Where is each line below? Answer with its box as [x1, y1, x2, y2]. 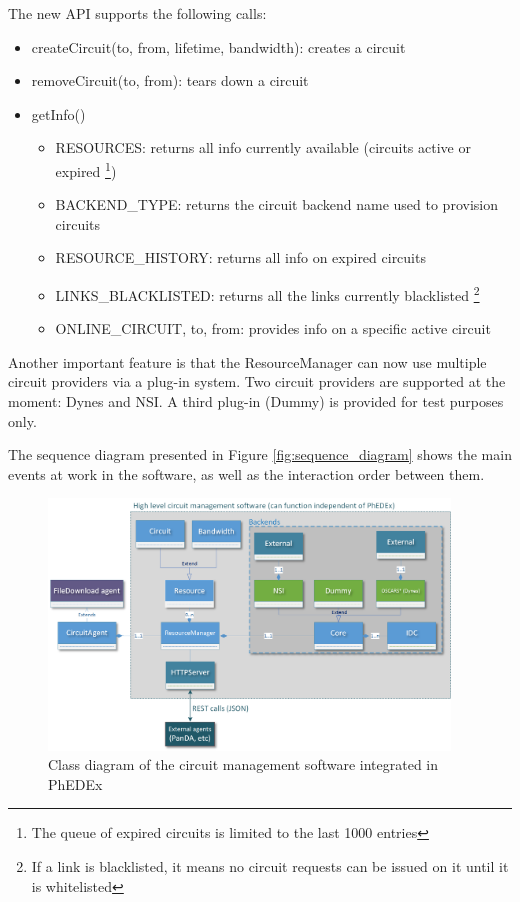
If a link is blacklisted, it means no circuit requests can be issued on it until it [31, 855, 509, 876]
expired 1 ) [55, 157, 117, 181]
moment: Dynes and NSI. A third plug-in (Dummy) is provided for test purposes [8, 391, 504, 412]
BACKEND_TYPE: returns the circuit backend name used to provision [55, 194, 498, 215]
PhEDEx [48, 773, 103, 794]
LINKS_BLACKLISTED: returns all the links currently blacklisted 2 [55, 282, 480, 305]
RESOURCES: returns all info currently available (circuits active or [55, 137, 471, 158]
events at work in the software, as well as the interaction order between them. [8, 463, 485, 484]
